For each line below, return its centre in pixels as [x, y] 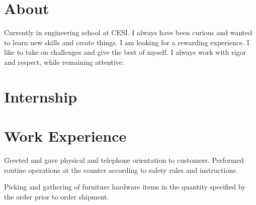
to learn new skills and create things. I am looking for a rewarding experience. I [127, 42]
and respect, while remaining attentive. [64, 62]
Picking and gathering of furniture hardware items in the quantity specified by [125, 187]
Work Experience [65, 136]
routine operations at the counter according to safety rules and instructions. [121, 170]
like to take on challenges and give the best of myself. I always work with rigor [125, 52]
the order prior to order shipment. [57, 196]
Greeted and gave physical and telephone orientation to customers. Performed [124, 160]
